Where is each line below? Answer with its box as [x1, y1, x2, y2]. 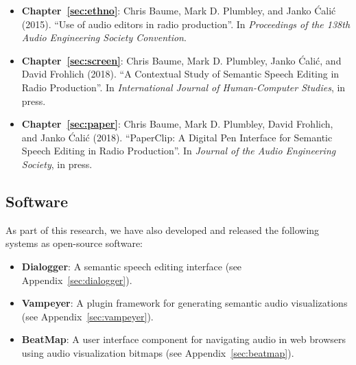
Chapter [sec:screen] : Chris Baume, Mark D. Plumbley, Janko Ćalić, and [21, 53, 342, 67]
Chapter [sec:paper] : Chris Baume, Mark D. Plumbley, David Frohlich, [21, 117, 333, 131]
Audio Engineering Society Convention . [21, 30, 187, 45]
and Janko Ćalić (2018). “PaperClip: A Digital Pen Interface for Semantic [21, 130, 333, 144]
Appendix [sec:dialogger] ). [21, 272, 132, 287]
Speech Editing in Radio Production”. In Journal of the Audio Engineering [21, 143, 336, 158]
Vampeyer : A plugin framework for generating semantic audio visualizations [21, 296, 348, 310]
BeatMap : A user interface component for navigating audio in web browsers [21, 332, 346, 346]
